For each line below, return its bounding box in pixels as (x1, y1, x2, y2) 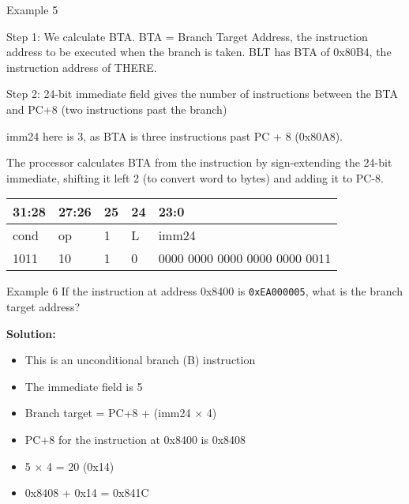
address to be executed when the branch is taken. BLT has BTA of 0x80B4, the (6, 43, 392, 60)
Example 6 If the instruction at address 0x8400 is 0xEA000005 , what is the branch (6, 283, 403, 299)
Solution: (6, 325, 56, 341)
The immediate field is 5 (24, 378, 143, 394)
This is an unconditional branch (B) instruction (24, 352, 256, 368)
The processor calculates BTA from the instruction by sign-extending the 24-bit (6, 154, 392, 171)
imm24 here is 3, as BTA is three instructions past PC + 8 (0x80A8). (6, 127, 343, 144)
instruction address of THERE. (6, 58, 157, 75)
